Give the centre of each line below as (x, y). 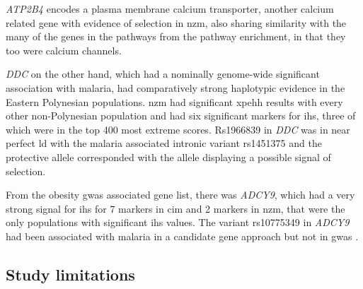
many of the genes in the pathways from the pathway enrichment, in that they (176, 36)
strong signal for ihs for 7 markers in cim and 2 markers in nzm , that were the (175, 208)
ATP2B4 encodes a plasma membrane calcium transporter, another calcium (170, 8)
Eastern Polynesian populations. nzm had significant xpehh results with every (174, 101)
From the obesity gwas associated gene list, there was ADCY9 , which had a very (180, 195)
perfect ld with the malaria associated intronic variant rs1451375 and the (164, 143)
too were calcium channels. (64, 50)
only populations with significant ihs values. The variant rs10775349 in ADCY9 (178, 222)
